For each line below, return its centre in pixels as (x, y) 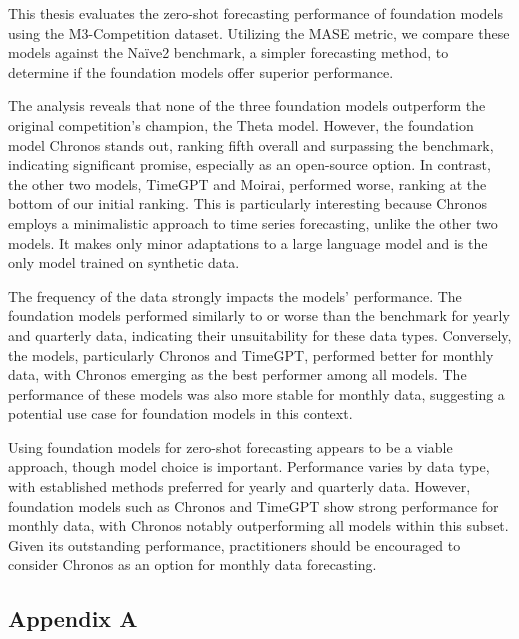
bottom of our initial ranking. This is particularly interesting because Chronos (248, 203)
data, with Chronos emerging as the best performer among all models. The (237, 374)
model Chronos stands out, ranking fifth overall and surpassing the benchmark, (251, 144)
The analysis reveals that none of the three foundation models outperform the (247, 105)
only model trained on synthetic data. (124, 262)
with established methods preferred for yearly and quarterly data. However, (239, 486)
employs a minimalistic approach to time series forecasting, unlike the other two (253, 222)
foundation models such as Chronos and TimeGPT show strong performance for (253, 505)
